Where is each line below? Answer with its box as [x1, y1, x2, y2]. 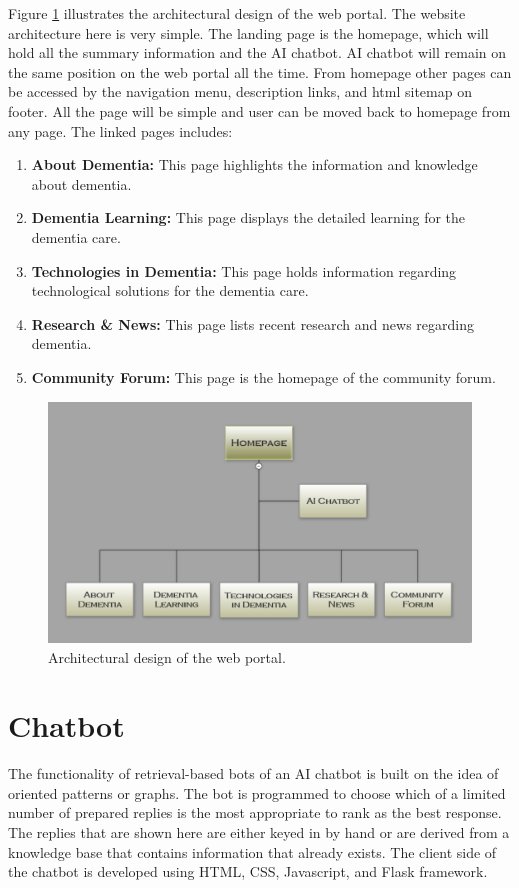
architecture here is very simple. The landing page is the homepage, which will [8, 22, 489, 43]
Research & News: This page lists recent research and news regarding [31, 313, 474, 334]
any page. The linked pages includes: [8, 120, 233, 141]
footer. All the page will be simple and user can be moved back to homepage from [8, 100, 511, 121]
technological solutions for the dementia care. [31, 280, 309, 301]
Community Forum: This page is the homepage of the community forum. [31, 366, 496, 387]
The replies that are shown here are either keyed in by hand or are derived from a [8, 822, 510, 843]
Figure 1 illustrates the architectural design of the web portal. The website [8, 3, 466, 23]
